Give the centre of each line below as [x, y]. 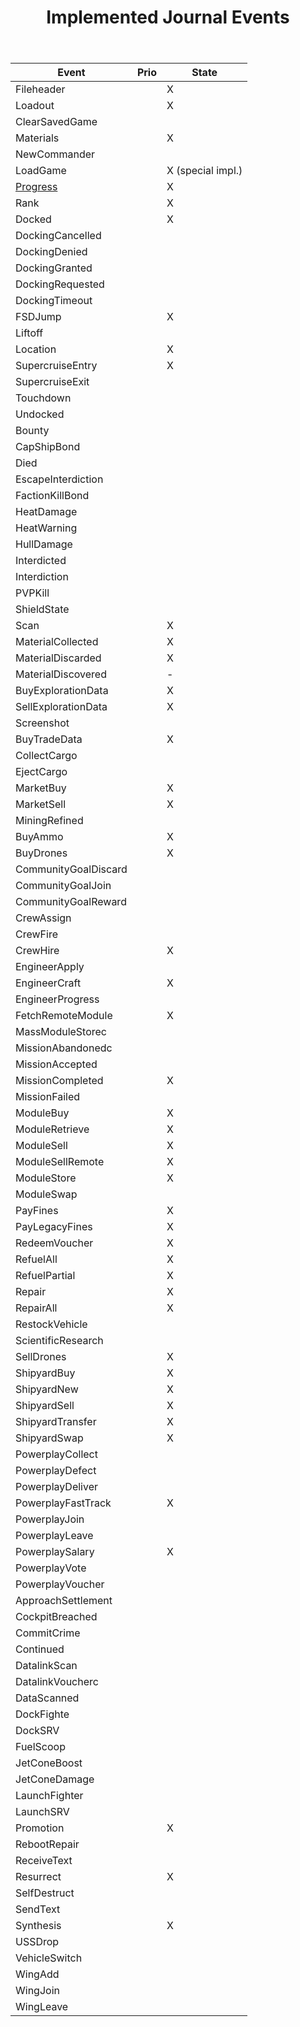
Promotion [40, 1828]
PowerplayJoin [50, 1519]
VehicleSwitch [49, 1958]
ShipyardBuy [45, 1373]
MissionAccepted [56, 1064]
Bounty [32, 431]
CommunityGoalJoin [63, 886]
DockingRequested [60, 284]
